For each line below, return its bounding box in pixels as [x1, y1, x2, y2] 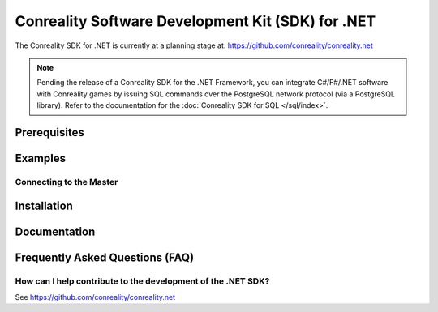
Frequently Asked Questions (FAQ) [15, 250, 195, 264]
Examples [15, 151, 67, 165]
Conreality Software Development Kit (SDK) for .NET [15, 12, 376, 30]
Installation [15, 199, 73, 212]
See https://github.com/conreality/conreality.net [15, 292, 176, 301]
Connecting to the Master [15, 176, 118, 187]
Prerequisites [15, 126, 84, 139]
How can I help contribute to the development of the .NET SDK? [15, 276, 270, 287]
